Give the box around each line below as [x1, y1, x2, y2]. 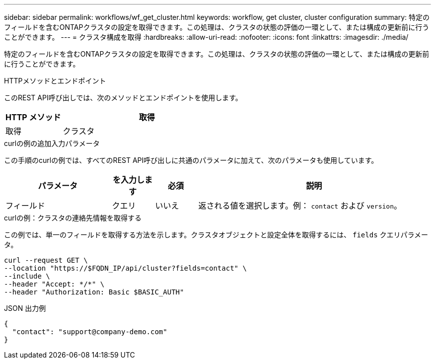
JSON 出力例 [4, 304, 46, 312]
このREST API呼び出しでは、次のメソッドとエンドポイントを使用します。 [4, 93, 242, 102]
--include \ [4, 272, 50, 280]
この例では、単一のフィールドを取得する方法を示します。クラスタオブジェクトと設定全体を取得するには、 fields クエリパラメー [4, 230, 429, 239]
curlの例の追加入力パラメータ [4, 139, 100, 147]
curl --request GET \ [4, 256, 88, 264]
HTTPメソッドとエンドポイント [4, 76, 106, 85]
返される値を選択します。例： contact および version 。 [198, 201, 402, 211]
